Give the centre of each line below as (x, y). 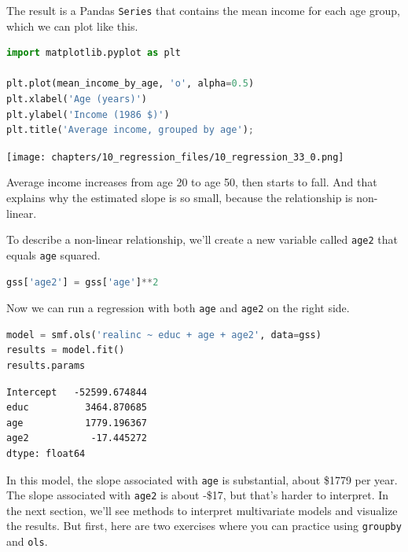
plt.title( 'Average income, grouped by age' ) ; (130, 130)
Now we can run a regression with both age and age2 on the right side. (178, 308)
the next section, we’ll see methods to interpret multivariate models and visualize (202, 510)
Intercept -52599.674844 (77, 392)
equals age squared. (53, 254)
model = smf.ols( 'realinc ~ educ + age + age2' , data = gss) (164, 335)
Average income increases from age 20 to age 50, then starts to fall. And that (192, 182)
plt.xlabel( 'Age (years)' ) (77, 99)
